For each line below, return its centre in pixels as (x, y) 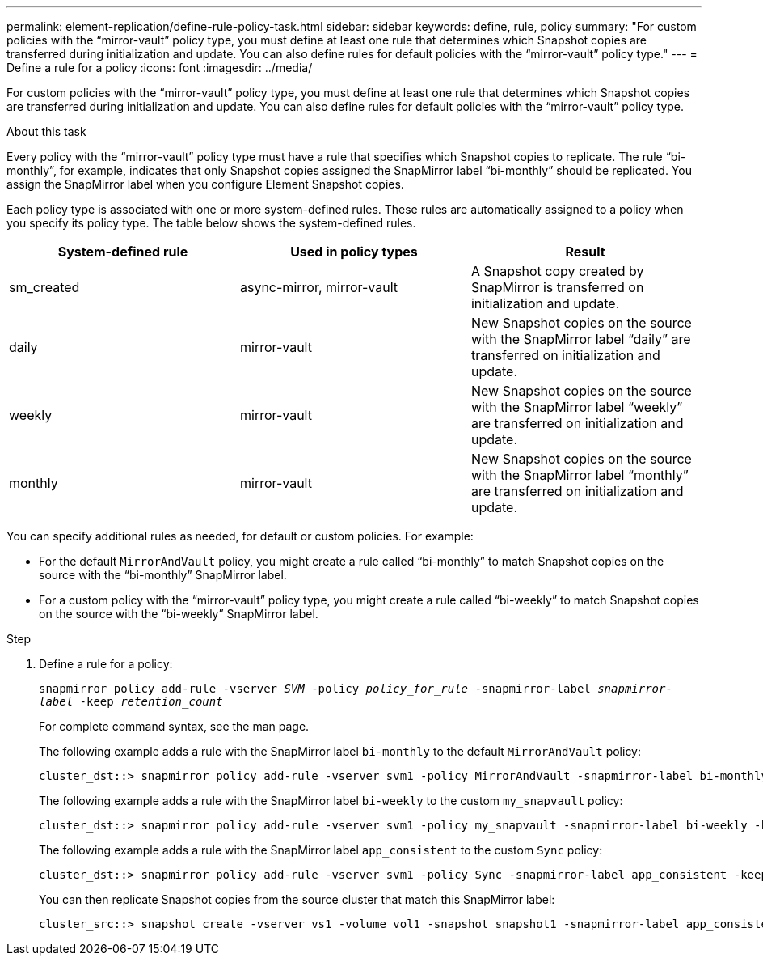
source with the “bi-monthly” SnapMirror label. (163, 575)
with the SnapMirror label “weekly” (577, 407)
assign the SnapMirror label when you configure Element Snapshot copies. (205, 184)
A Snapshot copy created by (557, 271)
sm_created (44, 287)
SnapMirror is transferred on (557, 287)
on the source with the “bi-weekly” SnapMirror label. (179, 614)
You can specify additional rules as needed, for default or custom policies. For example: (240, 536)
